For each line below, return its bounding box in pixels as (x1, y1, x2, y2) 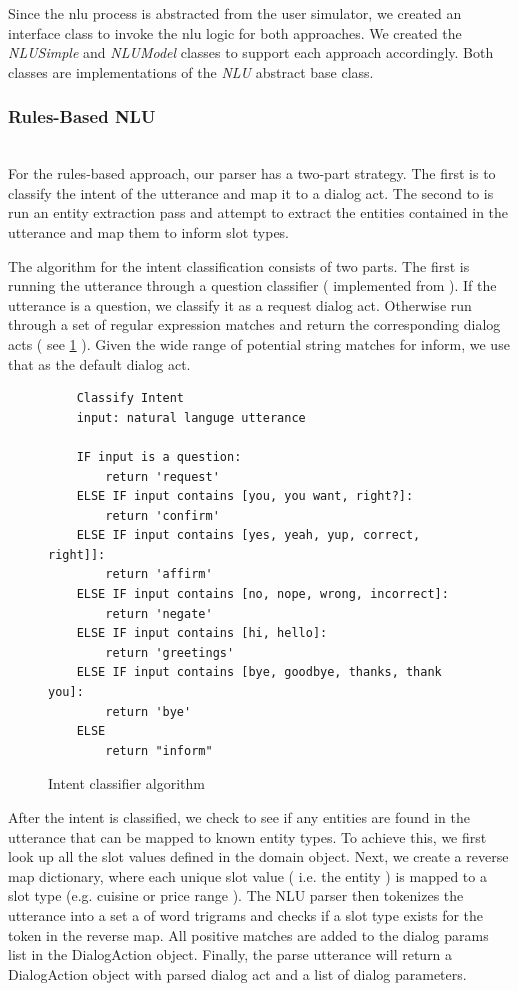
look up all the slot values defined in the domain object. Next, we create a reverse (8, 846, 509, 867)
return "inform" (105, 743, 213, 758)
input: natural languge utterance (76, 410, 306, 425)
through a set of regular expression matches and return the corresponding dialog (8, 314, 501, 335)
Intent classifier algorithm (48, 773, 205, 794)
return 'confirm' (105, 508, 220, 523)
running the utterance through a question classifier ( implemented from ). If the (8, 275, 497, 296)
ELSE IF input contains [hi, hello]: (76, 626, 328, 641)
